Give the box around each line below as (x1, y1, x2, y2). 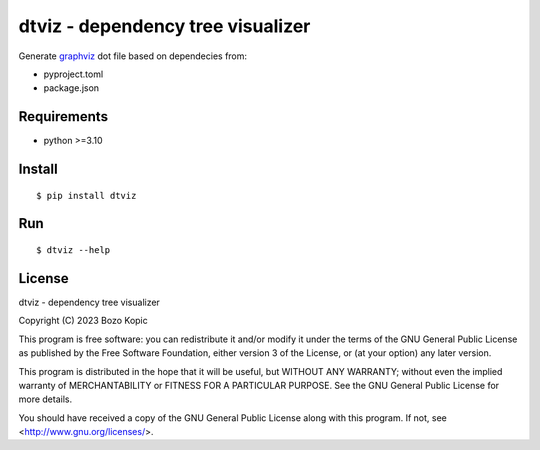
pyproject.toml (43, 68, 104, 80)
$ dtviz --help (36, 245, 111, 256)
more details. (18, 393, 73, 405)
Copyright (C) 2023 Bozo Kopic (18, 315, 149, 327)
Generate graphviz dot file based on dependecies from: (18, 50, 248, 62)
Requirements (18, 108, 109, 125)
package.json (43, 82, 100, 94)
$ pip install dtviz (36, 190, 137, 201)
